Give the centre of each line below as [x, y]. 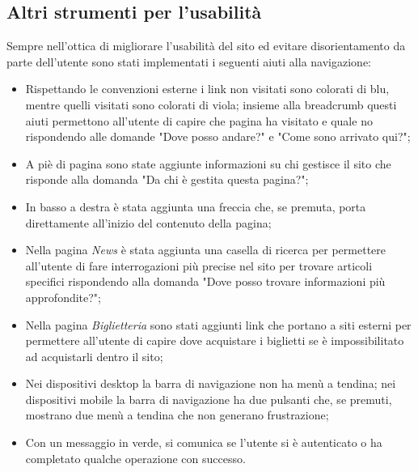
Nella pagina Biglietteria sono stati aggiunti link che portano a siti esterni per [218, 324]
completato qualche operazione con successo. [135, 458]
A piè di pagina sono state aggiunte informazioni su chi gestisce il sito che [208, 163]
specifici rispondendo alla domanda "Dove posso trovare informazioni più [205, 281]
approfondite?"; [63, 297]
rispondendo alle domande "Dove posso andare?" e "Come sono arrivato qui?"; [218, 136]
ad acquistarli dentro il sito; [94, 356]
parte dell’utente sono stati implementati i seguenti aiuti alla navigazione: [189, 61]
